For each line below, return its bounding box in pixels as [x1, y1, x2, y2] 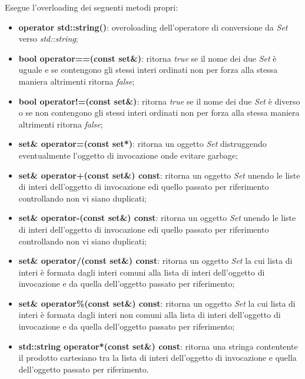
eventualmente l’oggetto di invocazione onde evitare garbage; [18, 149, 238, 161]
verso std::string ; [18, 32, 78, 45]
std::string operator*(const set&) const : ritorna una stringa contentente [18, 340, 298, 352]
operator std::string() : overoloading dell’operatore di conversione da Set [18, 21, 288, 33]
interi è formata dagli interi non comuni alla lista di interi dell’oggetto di [18, 308, 281, 321]
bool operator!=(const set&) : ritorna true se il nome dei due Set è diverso [18, 95, 300, 107]
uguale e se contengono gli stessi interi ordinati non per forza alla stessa [18, 63, 278, 76]
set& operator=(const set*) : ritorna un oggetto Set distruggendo [18, 137, 267, 150]
